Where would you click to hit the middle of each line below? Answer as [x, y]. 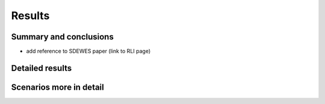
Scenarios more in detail [58, 87]
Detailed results [42, 68]
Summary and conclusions [62, 37]
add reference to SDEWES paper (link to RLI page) [88, 51]
